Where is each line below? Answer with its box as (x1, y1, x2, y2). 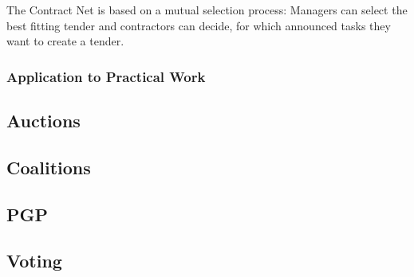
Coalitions (6, 154, 91, 179)
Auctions (6, 108, 81, 133)
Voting (6, 248, 62, 273)
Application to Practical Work (6, 66, 206, 86)
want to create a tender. (6, 33, 124, 49)
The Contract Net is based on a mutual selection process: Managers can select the (6, 2, 408, 18)
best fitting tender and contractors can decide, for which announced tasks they (6, 17, 391, 33)
